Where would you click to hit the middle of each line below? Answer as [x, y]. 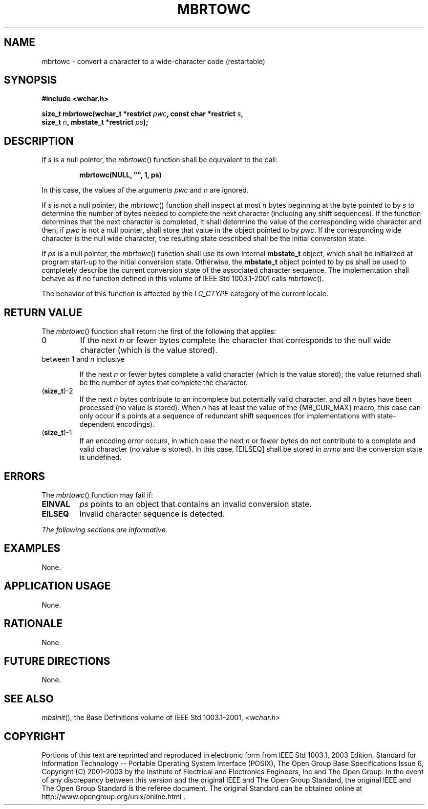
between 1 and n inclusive [83, 359]
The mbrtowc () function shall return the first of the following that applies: [159, 331]
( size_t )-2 [57, 391]
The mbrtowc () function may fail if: [97, 495]
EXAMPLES [32, 548]
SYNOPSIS [31, 80]
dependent [97, 424]
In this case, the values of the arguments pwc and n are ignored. [145, 190]
